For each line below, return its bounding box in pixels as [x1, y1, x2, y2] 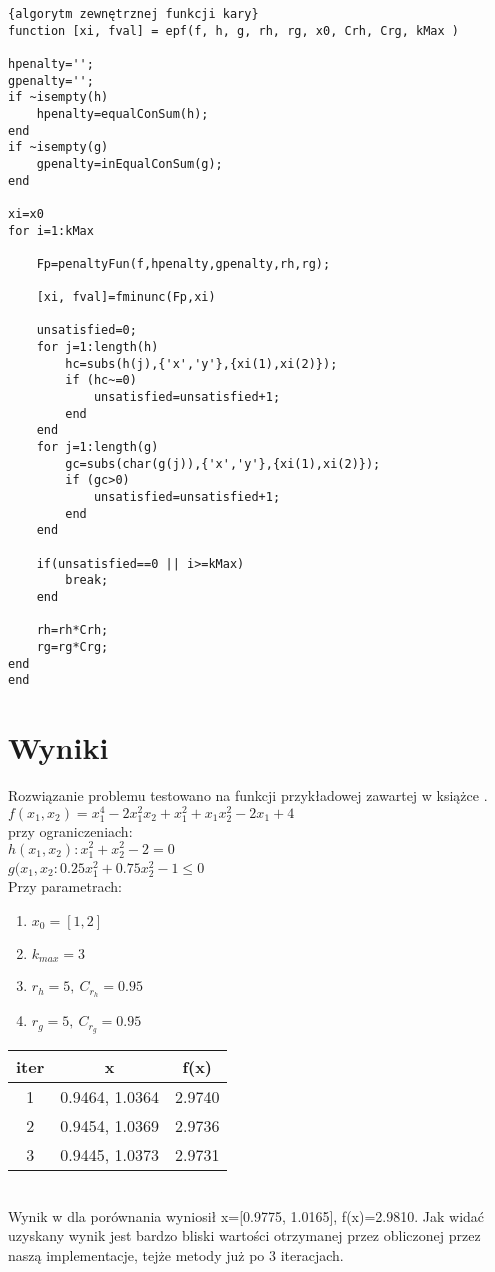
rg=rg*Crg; [36, 639, 109, 654]
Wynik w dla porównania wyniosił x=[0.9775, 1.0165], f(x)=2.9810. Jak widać [8, 1205, 485, 1226]
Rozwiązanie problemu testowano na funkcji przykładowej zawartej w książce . [8, 785, 488, 806]
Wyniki [8, 727, 109, 768]
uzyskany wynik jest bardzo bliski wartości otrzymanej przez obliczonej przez [8, 1225, 481, 1246]
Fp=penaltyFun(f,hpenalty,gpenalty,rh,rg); [36, 256, 331, 271]
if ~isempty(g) [8, 140, 109, 155]
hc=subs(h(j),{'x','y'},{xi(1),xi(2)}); [65, 356, 338, 371]
